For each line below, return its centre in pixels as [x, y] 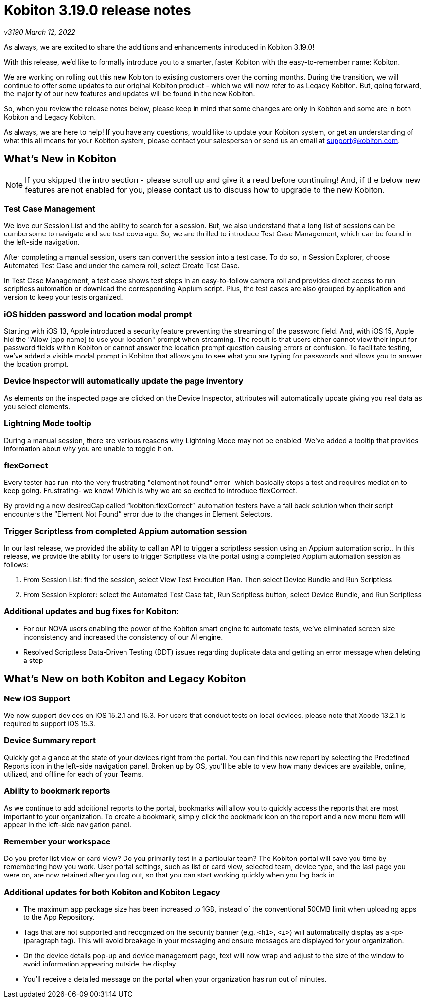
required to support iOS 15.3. [50, 724]
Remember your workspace [57, 841]
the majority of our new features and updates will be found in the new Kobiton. [130, 93]
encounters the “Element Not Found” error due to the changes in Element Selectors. [138, 514]
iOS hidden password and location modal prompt [98, 314]
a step [33, 660]
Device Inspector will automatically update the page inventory [124, 381]
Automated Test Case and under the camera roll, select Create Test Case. [122, 266]
